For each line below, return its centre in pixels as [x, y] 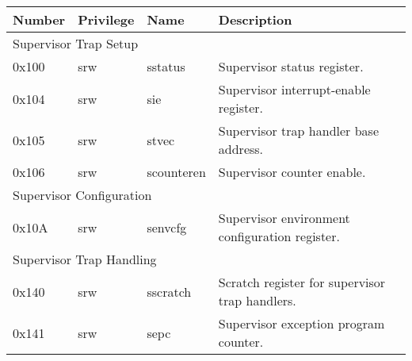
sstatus [166, 66]
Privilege [106, 19]
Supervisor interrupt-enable [294, 89]
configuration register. [279, 236]
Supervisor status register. [291, 66]
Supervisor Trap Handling [85, 259]
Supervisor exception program [301, 323]
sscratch [169, 291]
